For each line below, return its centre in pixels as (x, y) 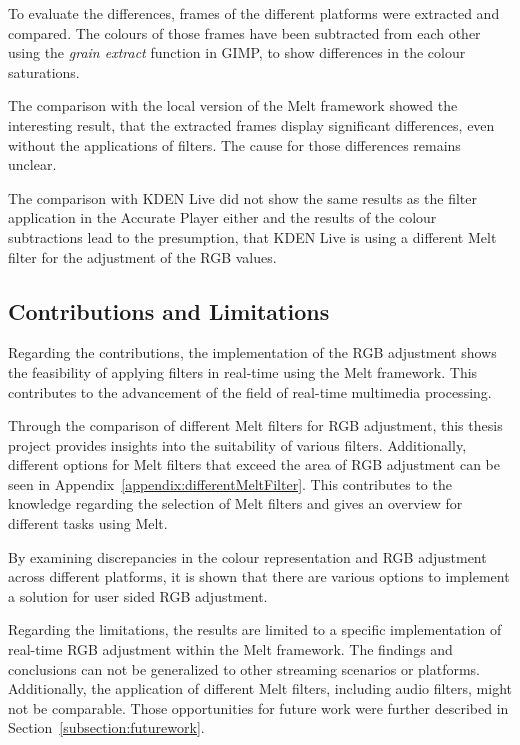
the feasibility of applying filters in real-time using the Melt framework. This (243, 371)
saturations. (44, 71)
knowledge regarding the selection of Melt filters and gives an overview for (235, 503)
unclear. (32, 164)
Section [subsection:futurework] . (106, 727)
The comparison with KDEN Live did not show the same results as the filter (242, 197)
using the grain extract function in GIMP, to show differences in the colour (237, 52)
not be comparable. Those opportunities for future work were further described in (258, 707)
